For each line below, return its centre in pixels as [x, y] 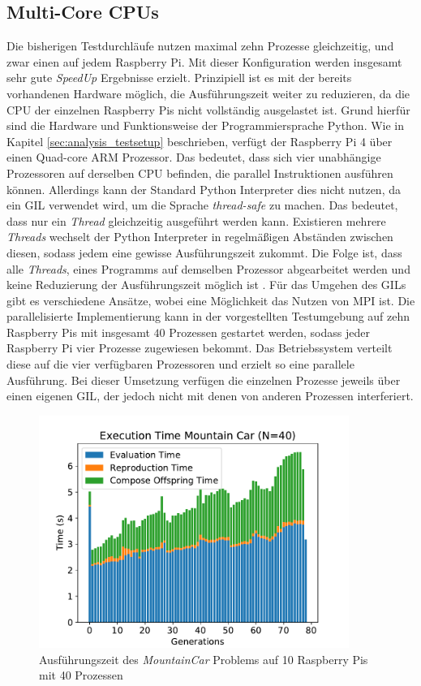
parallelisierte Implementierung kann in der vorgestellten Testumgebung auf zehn [208, 316]
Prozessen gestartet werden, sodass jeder [269, 332]
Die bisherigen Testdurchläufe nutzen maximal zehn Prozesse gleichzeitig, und [200, 46]
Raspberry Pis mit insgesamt [78, 332]
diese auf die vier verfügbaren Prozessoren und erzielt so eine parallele [180, 364]
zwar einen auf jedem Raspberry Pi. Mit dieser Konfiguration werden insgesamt [204, 61]
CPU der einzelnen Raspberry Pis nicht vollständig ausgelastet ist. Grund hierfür [208, 109]
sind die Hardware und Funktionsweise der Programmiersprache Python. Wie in [206, 125]
